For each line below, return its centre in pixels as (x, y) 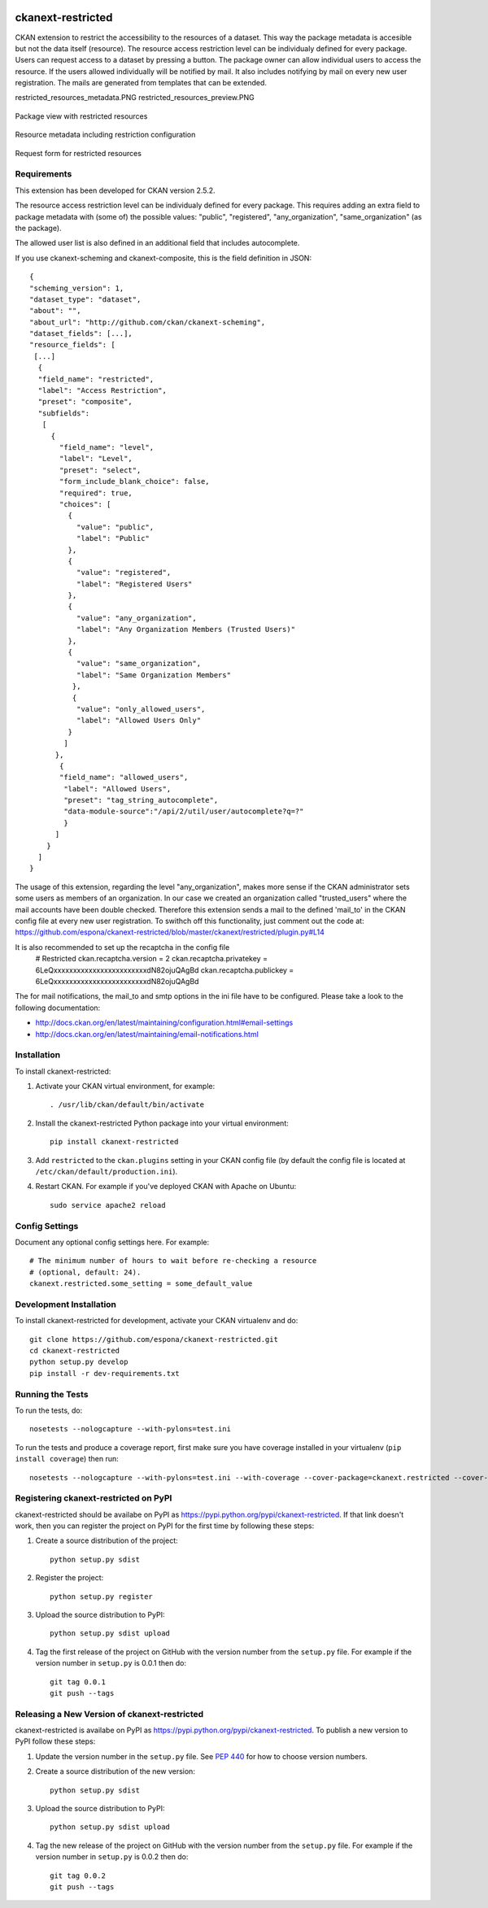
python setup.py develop (79, 1362)
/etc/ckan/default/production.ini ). (107, 1172)
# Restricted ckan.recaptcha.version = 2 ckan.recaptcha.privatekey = (152, 959)
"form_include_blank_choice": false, (135, 481)
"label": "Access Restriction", (102, 391)
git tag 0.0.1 (78, 1682)
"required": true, (96, 493)
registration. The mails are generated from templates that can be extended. (141, 83)
